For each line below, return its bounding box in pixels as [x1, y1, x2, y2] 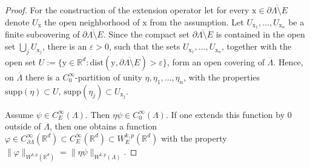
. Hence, [273, 55, 303, 68]
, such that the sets [109, 40, 180, 53]
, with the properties [183, 70, 260, 83]
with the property [161, 131, 227, 144]
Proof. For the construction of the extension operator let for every [5, 4, 249, 16]
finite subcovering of [5, 28, 80, 41]
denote [5, 15, 30, 28]
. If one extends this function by [165, 108, 285, 120]
